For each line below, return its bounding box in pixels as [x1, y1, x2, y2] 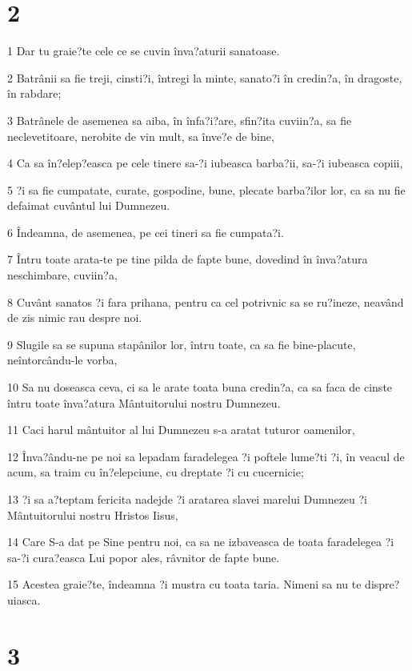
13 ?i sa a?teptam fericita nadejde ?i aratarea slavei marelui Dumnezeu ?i [7, 491, 368, 507]
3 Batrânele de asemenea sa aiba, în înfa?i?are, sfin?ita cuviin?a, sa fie [7, 111, 352, 128]
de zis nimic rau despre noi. [7, 309, 142, 326]
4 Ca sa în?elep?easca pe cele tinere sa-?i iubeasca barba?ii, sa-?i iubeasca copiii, [7, 155, 403, 171]
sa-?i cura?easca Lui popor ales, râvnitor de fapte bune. [7, 548, 280, 565]
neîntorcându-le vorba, [7, 352, 118, 368]
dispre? [365, 576, 400, 593]
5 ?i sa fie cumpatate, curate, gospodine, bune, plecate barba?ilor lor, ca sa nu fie [7, 181, 406, 198]
